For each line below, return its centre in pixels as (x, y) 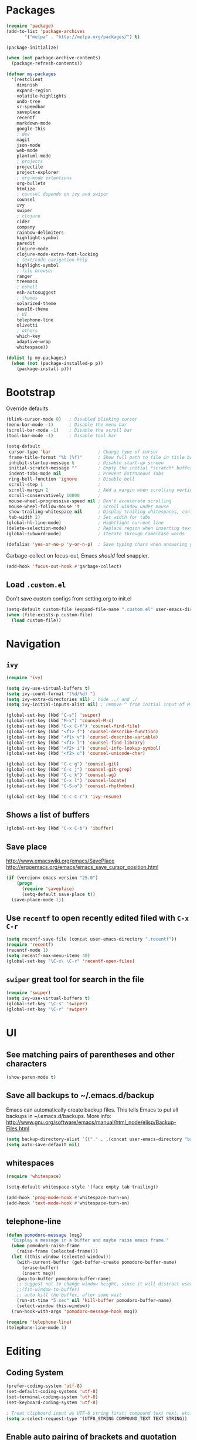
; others (27, 331)
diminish (27, 85)
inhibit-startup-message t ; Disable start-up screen (86, 463)
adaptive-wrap (34, 342)
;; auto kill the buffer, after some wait (69, 1295)
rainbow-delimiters (40, 233)
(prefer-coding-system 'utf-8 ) (44, 1386)
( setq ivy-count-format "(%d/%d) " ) (51, 694)
